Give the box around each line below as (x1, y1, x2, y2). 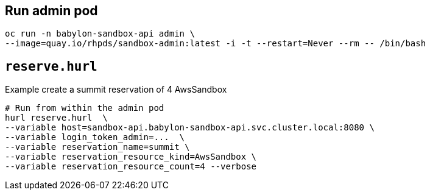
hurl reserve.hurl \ (5, 113, 108, 123)
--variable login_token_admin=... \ (5, 132, 185, 143)
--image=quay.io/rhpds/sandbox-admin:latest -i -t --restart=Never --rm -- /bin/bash (5, 38, 426, 49)
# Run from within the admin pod (5, 103, 164, 113)
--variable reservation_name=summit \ (5, 142, 190, 152)
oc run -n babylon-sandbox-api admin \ (5, 29, 195, 39)
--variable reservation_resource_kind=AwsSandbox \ (5, 152, 257, 162)
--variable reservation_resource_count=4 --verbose (5, 161, 257, 172)
